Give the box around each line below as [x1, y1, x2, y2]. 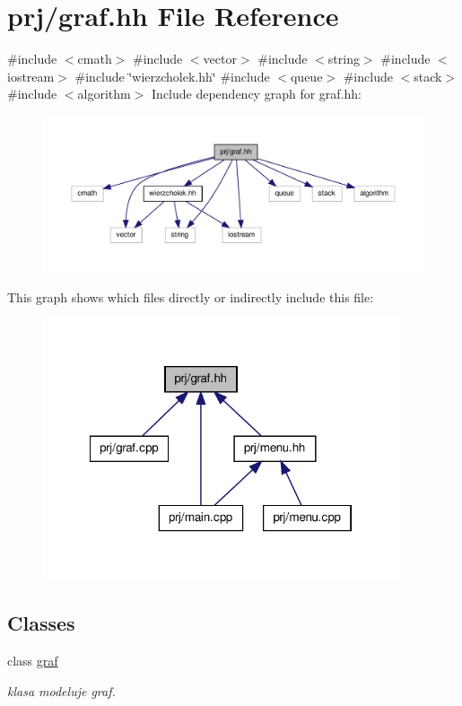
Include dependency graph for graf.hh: [152, 84, 362, 103]
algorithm [77, 84, 131, 103]
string [327, 49, 360, 68]
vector [203, 49, 237, 68]
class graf [7, 651, 58, 670]
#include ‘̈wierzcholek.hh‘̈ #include [74, 66, 270, 85]
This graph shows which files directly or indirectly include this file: [7, 287, 374, 306]
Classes [7, 609, 75, 637]
